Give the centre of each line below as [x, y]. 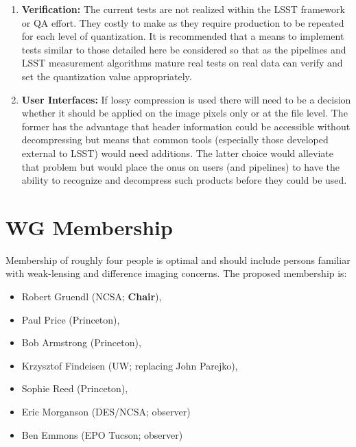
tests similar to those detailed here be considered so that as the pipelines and [184, 49]
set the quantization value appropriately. [107, 76]
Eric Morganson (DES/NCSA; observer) [106, 411]
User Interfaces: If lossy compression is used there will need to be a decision [186, 99]
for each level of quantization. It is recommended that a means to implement [183, 36]
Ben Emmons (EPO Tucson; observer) [102, 434]
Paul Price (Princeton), [71, 319]
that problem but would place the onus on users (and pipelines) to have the [180, 166]
